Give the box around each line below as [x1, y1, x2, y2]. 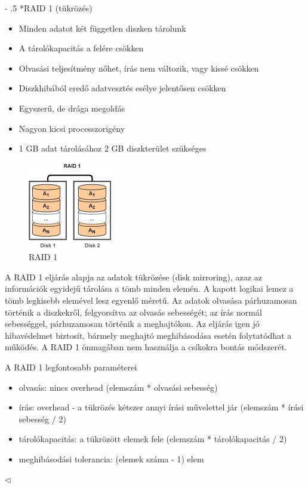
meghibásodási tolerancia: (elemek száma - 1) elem [19, 453, 204, 465]
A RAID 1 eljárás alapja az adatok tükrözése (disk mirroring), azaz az [5, 270, 262, 283]
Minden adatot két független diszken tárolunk [19, 21, 186, 34]
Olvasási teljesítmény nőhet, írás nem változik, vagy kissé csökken [19, 61, 259, 74]
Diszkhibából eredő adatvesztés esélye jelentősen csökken [19, 82, 226, 94]
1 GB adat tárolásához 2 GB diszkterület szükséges [19, 142, 207, 155]
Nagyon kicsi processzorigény [19, 122, 125, 134]
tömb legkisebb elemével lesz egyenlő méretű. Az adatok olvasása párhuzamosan [5, 294, 297, 307]
